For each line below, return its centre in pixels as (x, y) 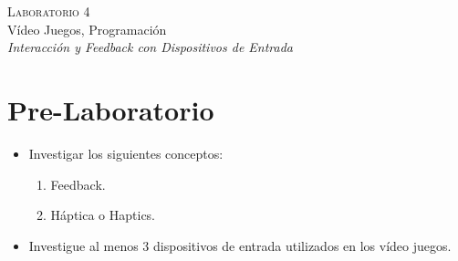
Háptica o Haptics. (103, 215)
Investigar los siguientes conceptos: (126, 153)
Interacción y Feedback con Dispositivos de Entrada (151, 47)
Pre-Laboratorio (111, 109)
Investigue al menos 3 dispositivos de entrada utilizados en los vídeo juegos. (240, 245)
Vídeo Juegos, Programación (87, 29)
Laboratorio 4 (49, 11)
